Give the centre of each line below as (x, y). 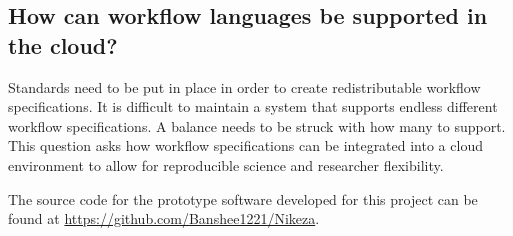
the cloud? (63, 44)
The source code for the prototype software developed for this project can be (243, 198)
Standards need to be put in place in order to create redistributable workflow (244, 86)
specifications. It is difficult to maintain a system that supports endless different (253, 106)
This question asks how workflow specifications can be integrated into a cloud (245, 145)
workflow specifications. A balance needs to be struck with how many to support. (257, 125)
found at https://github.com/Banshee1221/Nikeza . (164, 218)
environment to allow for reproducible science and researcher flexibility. (226, 164)
